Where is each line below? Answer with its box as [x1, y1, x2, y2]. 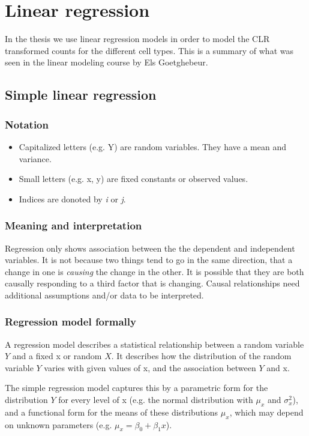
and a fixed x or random [12, 350, 102, 362]
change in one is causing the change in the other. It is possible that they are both [5, 265, 304, 277]
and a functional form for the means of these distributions [5, 405, 218, 418]
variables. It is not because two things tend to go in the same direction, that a [5, 253, 293, 266]
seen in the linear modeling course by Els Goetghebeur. [5, 56, 208, 68]
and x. [266, 361, 290, 374]
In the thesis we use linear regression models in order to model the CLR [5, 32, 270, 45]
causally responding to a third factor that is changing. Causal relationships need [5, 277, 300, 289]
